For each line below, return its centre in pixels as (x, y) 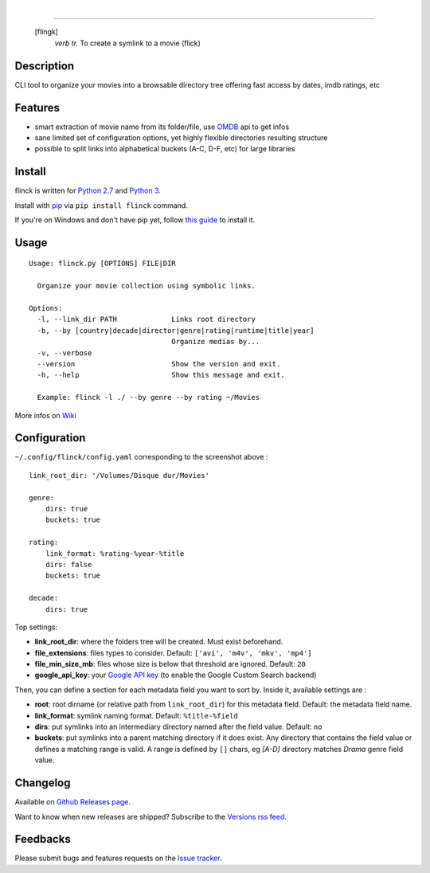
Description (45, 66)
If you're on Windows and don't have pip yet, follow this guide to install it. (135, 220)
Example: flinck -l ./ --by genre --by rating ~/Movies (149, 397)
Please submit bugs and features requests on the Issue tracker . (118, 858)
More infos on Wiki (46, 415)
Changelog (43, 783)
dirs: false (68, 564)
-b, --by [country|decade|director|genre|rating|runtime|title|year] (176, 330)
